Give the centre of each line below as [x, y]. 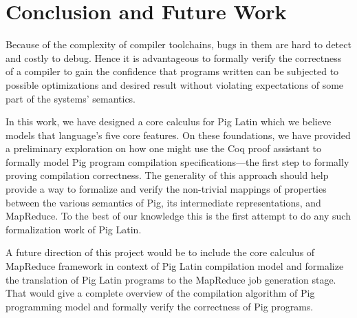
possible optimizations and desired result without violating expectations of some [175, 84]
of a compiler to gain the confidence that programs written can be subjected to [172, 71]
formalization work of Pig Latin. [74, 229]
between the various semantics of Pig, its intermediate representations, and [163, 202]
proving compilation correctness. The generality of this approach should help [167, 175]
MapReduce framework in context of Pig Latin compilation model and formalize [175, 266]
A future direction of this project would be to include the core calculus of [160, 252]
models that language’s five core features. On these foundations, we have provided [178, 135]
